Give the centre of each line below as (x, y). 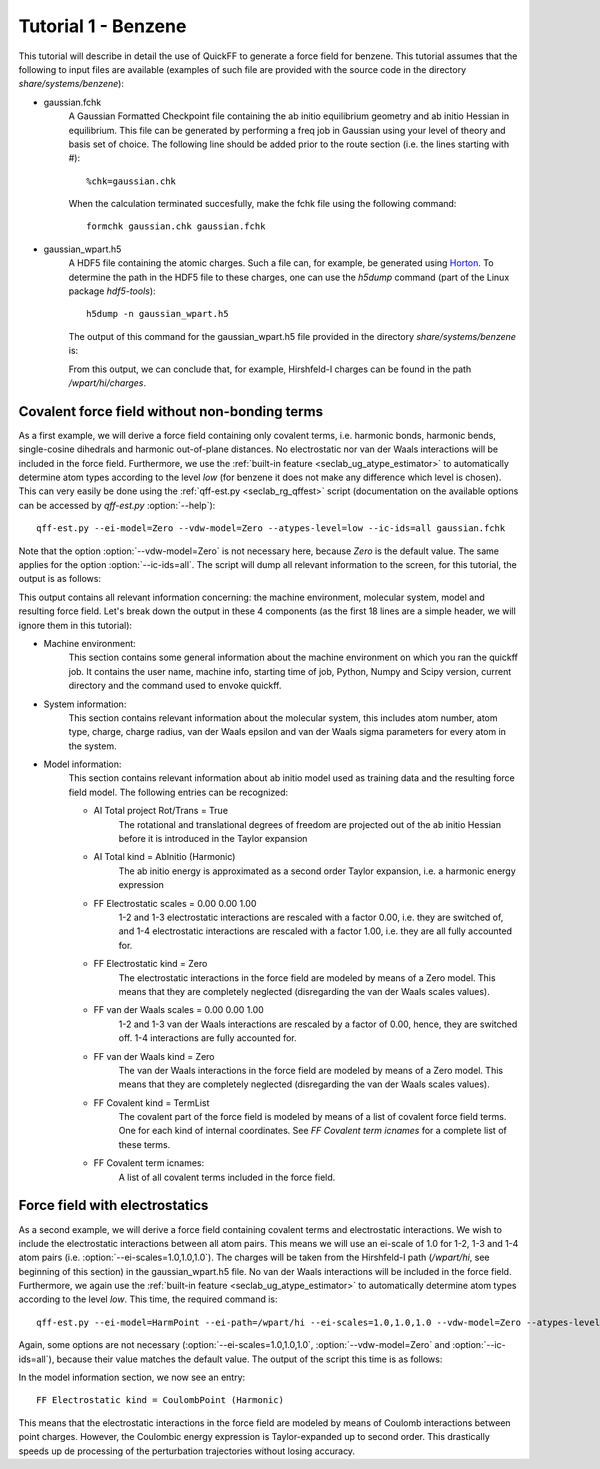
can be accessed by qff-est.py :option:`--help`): (117, 505)
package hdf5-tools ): (112, 291)
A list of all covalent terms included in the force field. (227, 1177)
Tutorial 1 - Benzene (102, 26)
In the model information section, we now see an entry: (132, 1377)
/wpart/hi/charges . (107, 382)
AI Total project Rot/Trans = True (161, 811)
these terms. (144, 1144)
